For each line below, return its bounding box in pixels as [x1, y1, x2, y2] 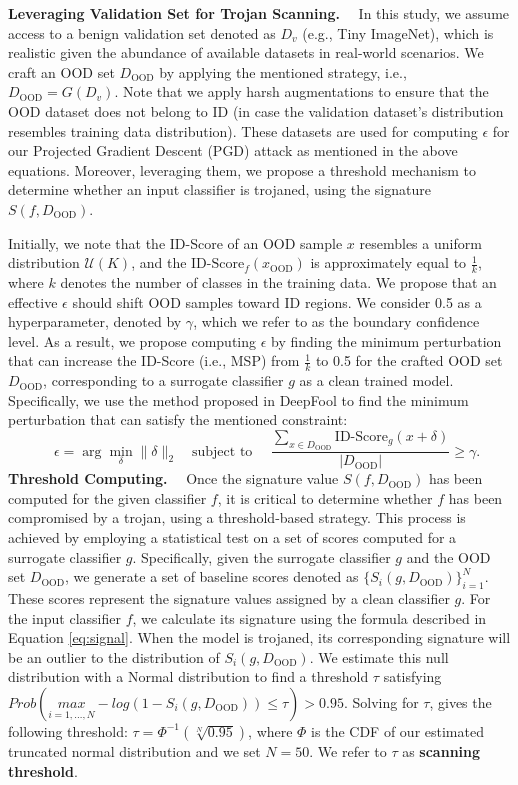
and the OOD [406, 546, 491, 567]
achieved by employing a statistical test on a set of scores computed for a [8, 526, 457, 547]
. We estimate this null [309, 646, 449, 667]
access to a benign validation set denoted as [8, 22, 276, 43]
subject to [192, 444, 253, 459]
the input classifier [8, 607, 121, 628]
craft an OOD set [8, 61, 115, 82]
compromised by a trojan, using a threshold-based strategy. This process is [8, 507, 466, 528]
